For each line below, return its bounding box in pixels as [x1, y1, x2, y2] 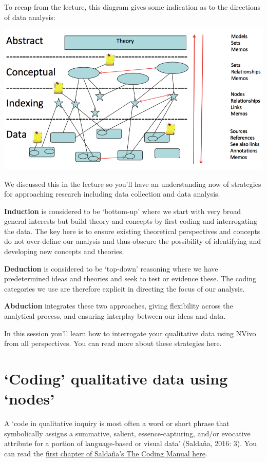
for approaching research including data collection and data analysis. [4, 188, 220, 199]
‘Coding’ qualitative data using [4, 368, 228, 389]
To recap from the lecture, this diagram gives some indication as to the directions [4, 2, 261, 12]
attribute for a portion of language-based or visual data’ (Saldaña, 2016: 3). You [4, 438, 257, 449]
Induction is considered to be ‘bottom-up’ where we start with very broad [4, 205, 241, 216]
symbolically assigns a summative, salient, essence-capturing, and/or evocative [4, 428, 251, 438]
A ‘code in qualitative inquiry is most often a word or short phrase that [4, 418, 230, 429]
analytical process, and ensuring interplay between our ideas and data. [4, 311, 226, 321]
